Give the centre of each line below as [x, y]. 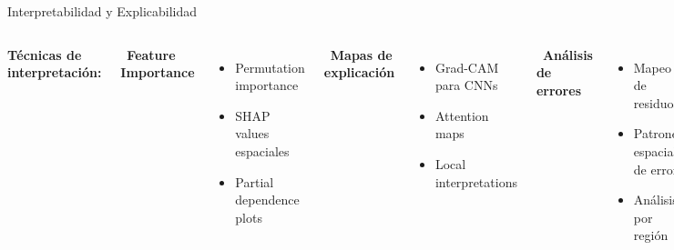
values [252, 133]
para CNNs [466, 85]
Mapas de [361, 54]
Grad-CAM [467, 67]
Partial [255, 181]
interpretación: [55, 72]
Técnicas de [45, 54]
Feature [151, 54]
